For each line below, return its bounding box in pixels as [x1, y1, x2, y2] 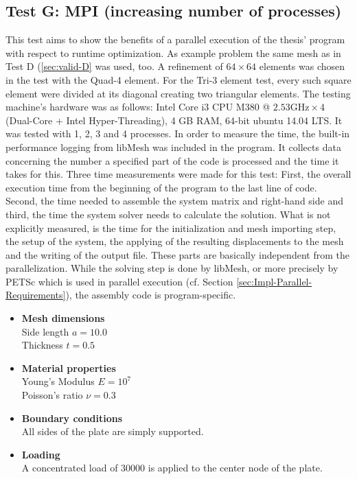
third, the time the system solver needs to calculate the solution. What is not [5, 207, 331, 221]
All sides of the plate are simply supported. [21, 424, 204, 439]
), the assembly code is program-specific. [65, 288, 236, 302]
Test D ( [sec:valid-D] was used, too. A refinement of [5, 59, 223, 73]
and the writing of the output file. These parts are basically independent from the [5, 247, 349, 261]
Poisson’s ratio [21, 388, 83, 402]
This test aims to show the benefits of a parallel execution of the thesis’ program [5, 32, 345, 47]
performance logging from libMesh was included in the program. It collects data [5, 139, 341, 154]
